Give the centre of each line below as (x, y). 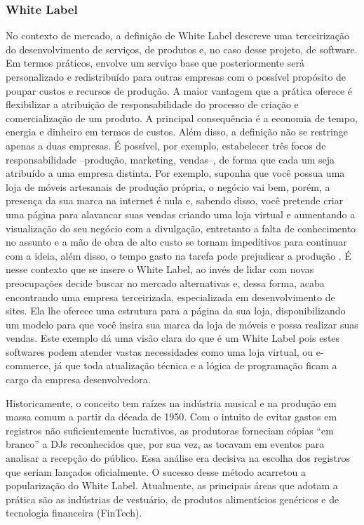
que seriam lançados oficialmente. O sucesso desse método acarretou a (156, 471)
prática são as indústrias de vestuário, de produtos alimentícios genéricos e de (173, 499)
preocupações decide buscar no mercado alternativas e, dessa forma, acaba (165, 283)
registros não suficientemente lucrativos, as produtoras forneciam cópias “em (170, 430)
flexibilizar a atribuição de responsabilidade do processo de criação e (152, 104)
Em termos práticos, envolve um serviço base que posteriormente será (155, 63)
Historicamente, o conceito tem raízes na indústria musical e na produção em (171, 403)
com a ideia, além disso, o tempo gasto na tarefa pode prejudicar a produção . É (178, 255)
